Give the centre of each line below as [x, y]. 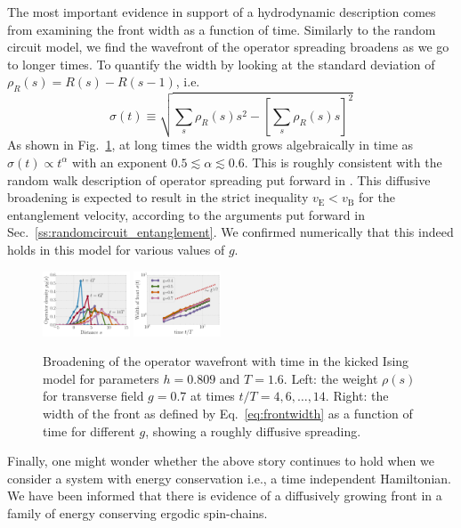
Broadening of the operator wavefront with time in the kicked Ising [226, 361]
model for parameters [101, 378]
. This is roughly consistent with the [343, 162]
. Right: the [357, 396]
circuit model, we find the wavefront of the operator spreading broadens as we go [228, 47]
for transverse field [93, 396]
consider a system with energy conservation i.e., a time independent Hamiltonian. [229, 478]
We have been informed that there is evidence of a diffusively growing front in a [225, 496]
